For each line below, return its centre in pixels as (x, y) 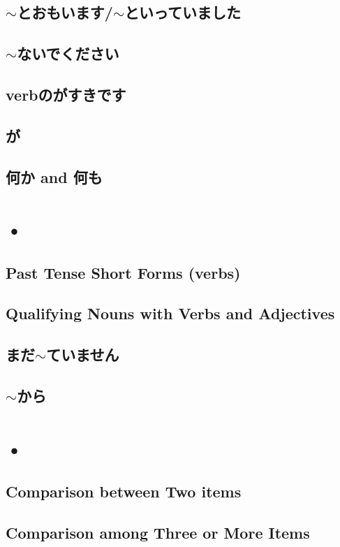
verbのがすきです (66, 94)
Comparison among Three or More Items (158, 532)
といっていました (183, 12)
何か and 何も (54, 176)
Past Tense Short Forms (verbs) (123, 272)
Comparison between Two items (124, 491)
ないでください (68, 53)
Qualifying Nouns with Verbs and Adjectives (170, 313)
